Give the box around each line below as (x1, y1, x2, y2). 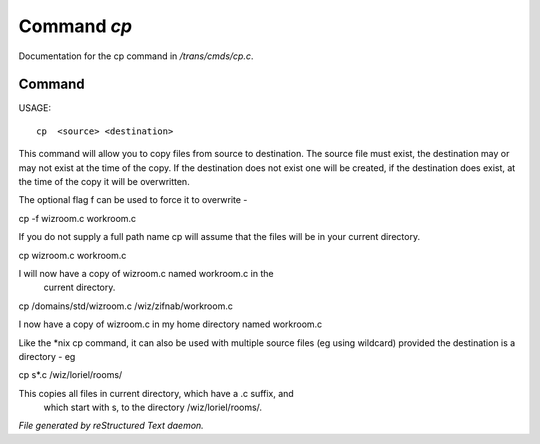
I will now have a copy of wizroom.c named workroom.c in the (18, 267, 274, 279)
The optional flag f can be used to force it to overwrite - (18, 194, 248, 206)
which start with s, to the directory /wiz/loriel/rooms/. (43, 401, 263, 414)
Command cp (18, 15, 133, 37)
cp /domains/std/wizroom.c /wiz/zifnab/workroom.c (18, 300, 234, 312)
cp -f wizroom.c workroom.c (18, 212, 137, 224)
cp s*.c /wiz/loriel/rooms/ (18, 369, 123, 381)
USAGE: (18, 102, 52, 114)
